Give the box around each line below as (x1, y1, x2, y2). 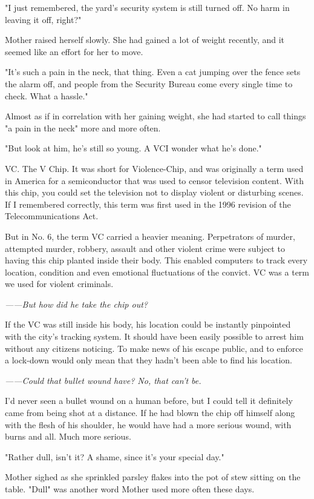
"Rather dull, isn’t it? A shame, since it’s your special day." (5, 450, 224, 463)
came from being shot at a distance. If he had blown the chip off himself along (5, 406, 295, 419)
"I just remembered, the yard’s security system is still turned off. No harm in (5, 1, 290, 13)
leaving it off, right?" (5, 13, 82, 25)
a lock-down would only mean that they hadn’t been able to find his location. (5, 354, 292, 366)
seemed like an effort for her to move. (5, 45, 143, 58)
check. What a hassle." (5, 89, 88, 102)
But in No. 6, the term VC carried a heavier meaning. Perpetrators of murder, (5, 230, 295, 242)
